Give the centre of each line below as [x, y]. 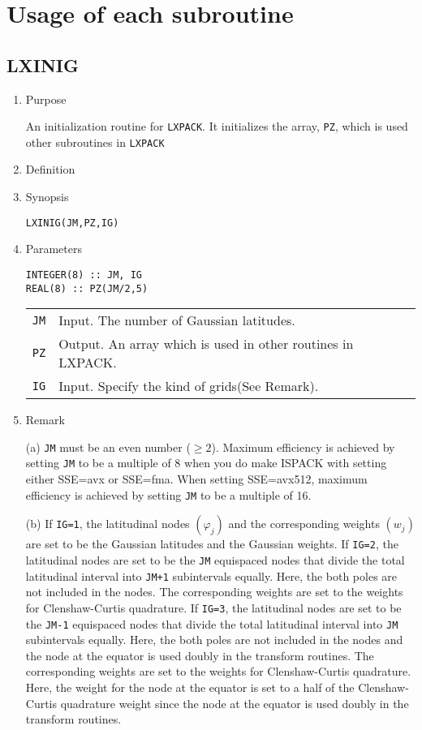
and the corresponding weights [304, 524]
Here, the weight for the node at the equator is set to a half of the [190, 687]
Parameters [54, 249]
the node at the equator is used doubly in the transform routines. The [200, 655]
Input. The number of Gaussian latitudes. [177, 320]
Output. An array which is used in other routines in [206, 344]
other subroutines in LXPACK [95, 142]
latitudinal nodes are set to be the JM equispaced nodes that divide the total [215, 560]
